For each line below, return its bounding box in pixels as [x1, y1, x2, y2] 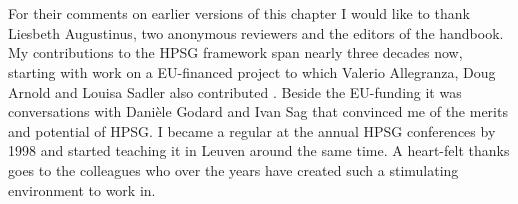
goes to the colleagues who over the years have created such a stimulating [8, 159, 459, 180]
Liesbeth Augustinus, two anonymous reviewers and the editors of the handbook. [8, 22, 504, 43]
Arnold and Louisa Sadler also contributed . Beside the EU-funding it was [8, 81, 462, 102]
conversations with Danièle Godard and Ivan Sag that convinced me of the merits [8, 101, 508, 122]
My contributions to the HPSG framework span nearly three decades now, [8, 42, 463, 63]
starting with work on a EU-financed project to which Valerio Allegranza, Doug [8, 61, 496, 82]
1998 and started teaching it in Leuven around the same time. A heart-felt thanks [8, 140, 510, 161]
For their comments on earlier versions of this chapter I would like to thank [8, 3, 470, 24]
